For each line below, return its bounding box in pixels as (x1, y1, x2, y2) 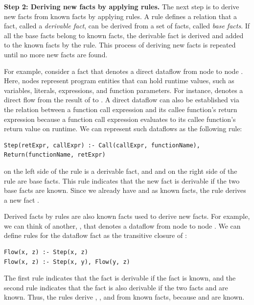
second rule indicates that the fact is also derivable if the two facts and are (4, 282, 228, 292)
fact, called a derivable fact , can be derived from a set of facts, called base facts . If (4, 21, 250, 31)
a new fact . (4, 194, 39, 205)
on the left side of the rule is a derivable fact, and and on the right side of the (4, 165, 237, 176)
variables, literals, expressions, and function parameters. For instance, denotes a (4, 85, 243, 95)
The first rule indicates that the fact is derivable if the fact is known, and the (4, 273, 236, 283)
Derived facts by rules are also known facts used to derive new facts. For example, (4, 211, 250, 221)
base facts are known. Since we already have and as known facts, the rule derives (4, 185, 246, 195)
